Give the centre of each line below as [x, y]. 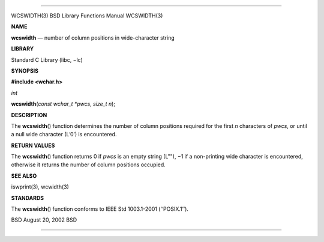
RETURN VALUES [33, 145]
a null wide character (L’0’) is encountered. [64, 135]
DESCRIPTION [29, 115]
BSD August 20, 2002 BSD [44, 220]
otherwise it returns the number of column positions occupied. [88, 165]
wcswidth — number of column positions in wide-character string [93, 38]
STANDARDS [28, 198]
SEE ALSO [24, 176]
